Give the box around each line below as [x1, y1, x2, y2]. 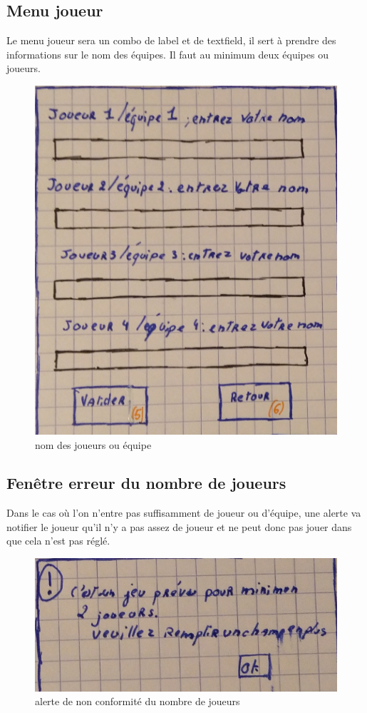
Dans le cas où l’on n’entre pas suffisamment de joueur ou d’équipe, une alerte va [6, 505, 361, 520]
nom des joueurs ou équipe [35, 437, 152, 452]
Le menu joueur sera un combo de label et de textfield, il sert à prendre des [6, 33, 336, 48]
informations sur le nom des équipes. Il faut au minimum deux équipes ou [6, 46, 329, 61]
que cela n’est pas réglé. [6, 533, 110, 548]
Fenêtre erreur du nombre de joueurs [6, 472, 286, 494]
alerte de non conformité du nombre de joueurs [35, 694, 240, 709]
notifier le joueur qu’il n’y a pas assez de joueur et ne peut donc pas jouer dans [6, 519, 352, 534]
